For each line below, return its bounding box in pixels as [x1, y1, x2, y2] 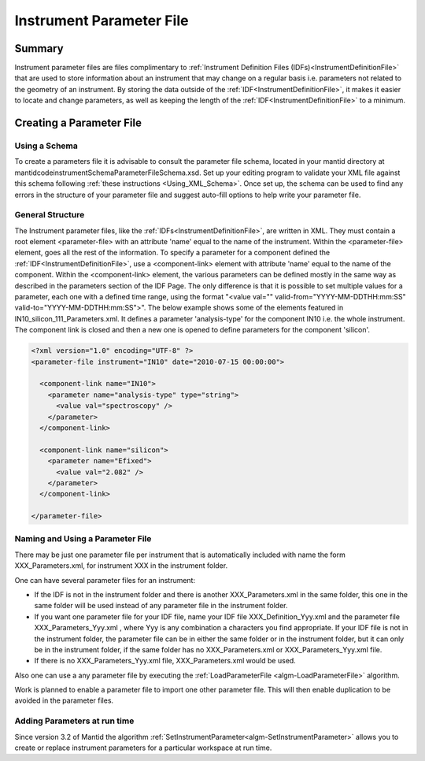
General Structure [14, 210, 85, 221]
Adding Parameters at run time [14, 715, 135, 726]
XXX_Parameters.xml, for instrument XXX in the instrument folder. [14, 561, 228, 570]
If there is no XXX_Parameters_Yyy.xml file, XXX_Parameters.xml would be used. [34, 656, 297, 666]
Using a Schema [14, 140, 79, 151]
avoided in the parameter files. [14, 696, 114, 705]
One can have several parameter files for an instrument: [14, 575, 196, 585]
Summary [14, 42, 64, 55]
